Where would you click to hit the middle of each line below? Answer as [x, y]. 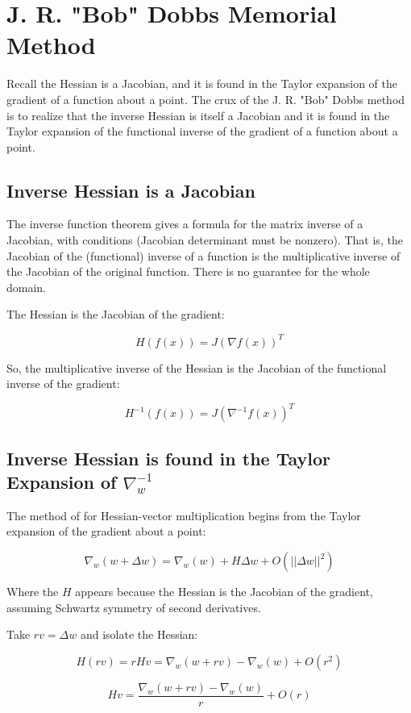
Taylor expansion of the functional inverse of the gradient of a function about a [202, 131]
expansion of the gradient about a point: [106, 531]
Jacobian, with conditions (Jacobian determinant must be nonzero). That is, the [205, 240]
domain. [27, 287]
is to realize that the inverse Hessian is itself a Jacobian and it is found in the [198, 115]
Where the [33, 592]
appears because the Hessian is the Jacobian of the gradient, [224, 592]
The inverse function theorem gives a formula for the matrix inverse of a [185, 224]
